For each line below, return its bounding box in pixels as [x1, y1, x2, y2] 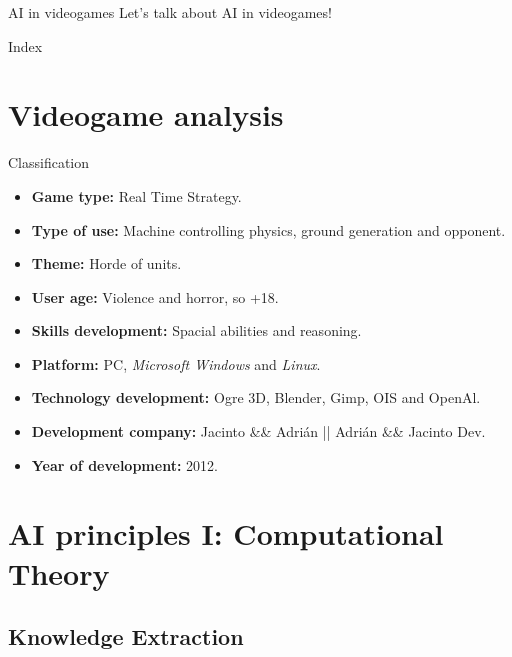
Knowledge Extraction [8, 621, 244, 652]
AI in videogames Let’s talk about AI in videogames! [8, 2, 332, 22]
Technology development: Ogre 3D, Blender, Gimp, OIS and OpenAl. [31, 387, 481, 408]
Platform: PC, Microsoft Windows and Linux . [31, 353, 321, 374]
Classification [8, 152, 90, 173]
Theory [8, 552, 110, 593]
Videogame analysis [8, 94, 284, 135]
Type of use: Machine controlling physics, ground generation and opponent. [31, 219, 506, 240]
